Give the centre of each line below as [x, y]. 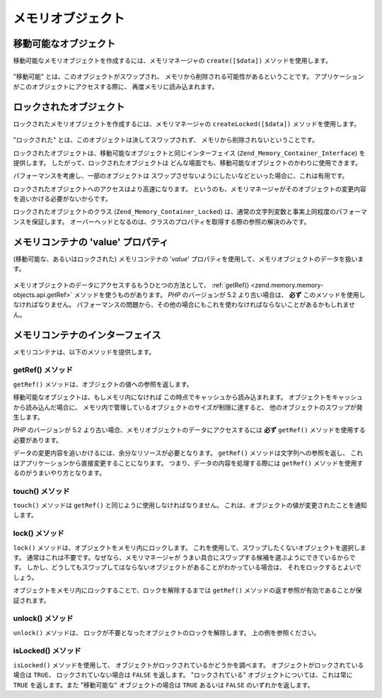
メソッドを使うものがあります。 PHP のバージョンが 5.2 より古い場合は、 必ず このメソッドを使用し [220, 295]
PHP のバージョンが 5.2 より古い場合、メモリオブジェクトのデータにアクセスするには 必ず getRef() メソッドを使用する [189, 430]
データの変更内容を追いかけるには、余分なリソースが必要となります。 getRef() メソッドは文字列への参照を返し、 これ [188, 453]
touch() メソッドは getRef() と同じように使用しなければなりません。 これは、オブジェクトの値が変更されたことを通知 [190, 505]
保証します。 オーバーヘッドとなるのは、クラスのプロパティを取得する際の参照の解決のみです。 [171, 221]
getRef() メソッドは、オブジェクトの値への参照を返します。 [103, 384]
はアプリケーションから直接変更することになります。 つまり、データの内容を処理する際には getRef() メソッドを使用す [188, 463]
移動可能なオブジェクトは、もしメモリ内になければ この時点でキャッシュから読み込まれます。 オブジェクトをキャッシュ [188, 398]
